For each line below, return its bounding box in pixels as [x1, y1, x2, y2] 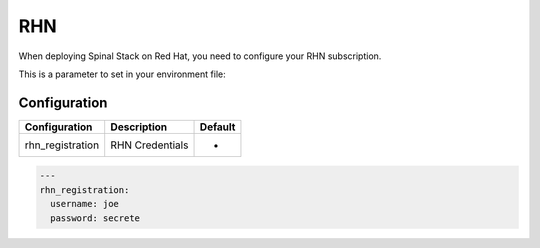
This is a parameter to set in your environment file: [18, 68, 226, 80]
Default [199, 120, 236, 134]
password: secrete [50, 212, 140, 224]
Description [110, 120, 168, 134]
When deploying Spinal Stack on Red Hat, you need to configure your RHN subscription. [18, 50, 382, 62]
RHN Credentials [110, 138, 189, 152]
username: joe [50, 198, 120, 210]
